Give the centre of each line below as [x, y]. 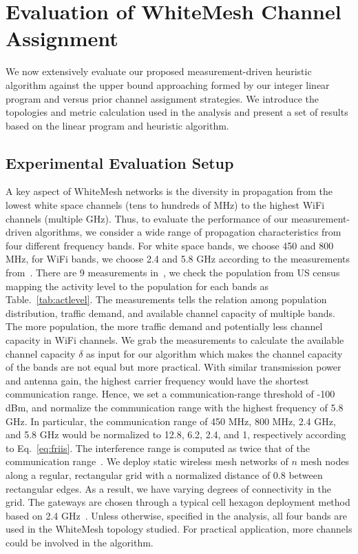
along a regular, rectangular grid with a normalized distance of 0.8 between [164, 474]
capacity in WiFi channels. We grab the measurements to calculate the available [175, 340]
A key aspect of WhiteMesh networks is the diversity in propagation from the [169, 191]
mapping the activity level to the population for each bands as [137, 286]
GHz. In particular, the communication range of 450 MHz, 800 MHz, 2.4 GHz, [171, 421]
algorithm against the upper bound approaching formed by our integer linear [168, 84]
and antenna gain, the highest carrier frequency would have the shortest [157, 380]
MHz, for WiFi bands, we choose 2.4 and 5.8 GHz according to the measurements [178, 259]
